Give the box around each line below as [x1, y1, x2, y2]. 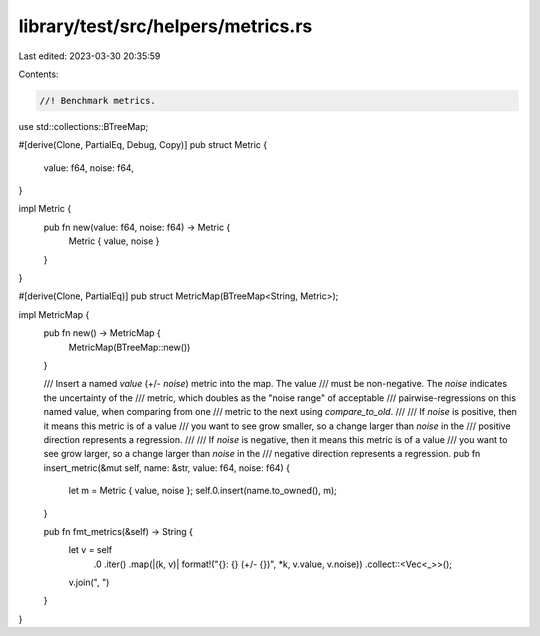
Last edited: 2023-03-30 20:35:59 [18, 50, 161, 62]
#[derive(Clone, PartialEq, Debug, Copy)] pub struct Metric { [18, 139, 268, 151]
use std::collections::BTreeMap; [18, 120, 149, 132]
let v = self [68, 544, 113, 556]
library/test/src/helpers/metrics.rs [18, 15, 313, 37]
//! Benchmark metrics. [39, 95, 157, 106]
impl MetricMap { [18, 308, 90, 320]
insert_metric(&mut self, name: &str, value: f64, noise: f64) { [43, 461, 290, 474]
